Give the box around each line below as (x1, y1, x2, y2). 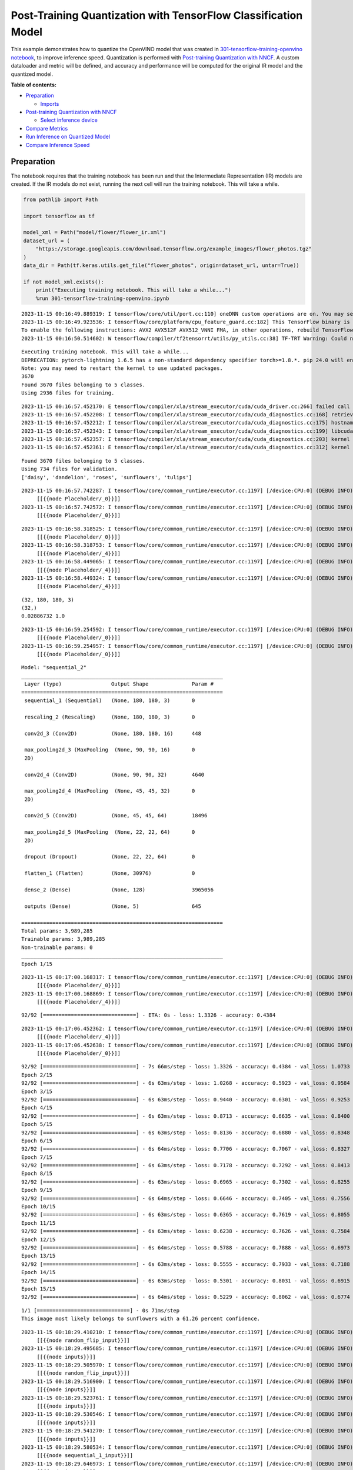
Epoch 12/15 (21, 1236, 56, 1243)
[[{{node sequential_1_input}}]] (36, 1452, 134, 1459)
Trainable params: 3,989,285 (21, 936, 105, 943)
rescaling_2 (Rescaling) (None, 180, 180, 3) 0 (24, 713, 195, 720)
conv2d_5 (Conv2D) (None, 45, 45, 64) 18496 (24, 812, 208, 819)
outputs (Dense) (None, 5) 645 (24, 903, 201, 910)
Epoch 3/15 (21, 1088, 53, 1095)
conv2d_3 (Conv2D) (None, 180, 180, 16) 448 (24, 730, 201, 737)
